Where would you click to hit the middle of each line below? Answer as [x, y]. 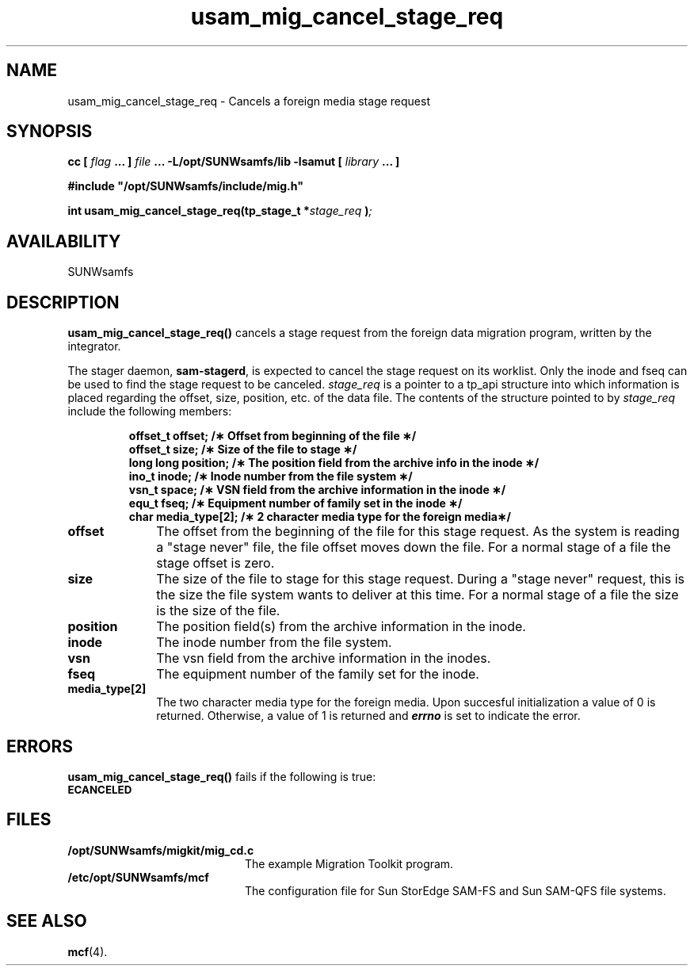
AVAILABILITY [64, 241]
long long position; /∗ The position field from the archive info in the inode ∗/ [334, 463]
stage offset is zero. [215, 563]
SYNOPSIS [50, 132]
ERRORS [40, 746]
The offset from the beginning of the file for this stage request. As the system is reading [418, 532]
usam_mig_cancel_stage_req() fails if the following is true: [222, 776]
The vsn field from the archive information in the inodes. [324, 658]
